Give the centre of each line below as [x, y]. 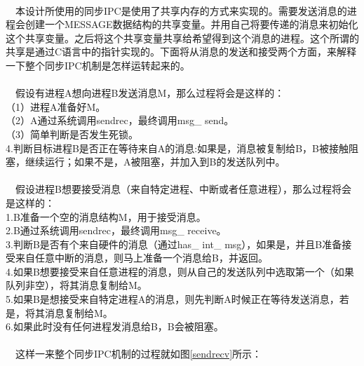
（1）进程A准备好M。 [56, 106]
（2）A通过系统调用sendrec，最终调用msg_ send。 [120, 120]
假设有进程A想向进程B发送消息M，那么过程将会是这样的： [150, 93]
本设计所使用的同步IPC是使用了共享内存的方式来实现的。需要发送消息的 [181, 10]
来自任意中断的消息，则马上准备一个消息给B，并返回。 [141, 258]
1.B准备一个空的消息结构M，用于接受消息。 [106, 216]
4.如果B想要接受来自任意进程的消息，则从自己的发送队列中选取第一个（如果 [180, 271]
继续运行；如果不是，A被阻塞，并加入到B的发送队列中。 [155, 162]
